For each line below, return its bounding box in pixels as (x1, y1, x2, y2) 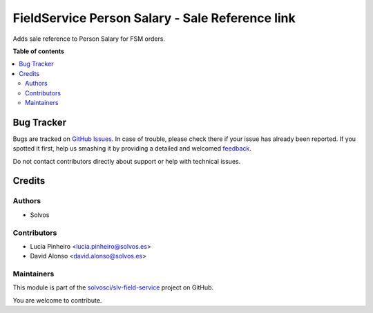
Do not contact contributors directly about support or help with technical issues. (12, 157, 241, 165)
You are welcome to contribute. (12, 296, 102, 304)
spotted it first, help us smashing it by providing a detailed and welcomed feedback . (12, 144, 252, 153)
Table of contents (12, 47, 65, 55)
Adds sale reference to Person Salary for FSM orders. (12, 35, 166, 43)
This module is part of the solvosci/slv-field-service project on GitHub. (12, 283, 214, 292)
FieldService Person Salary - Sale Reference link (12, 10, 296, 26)
